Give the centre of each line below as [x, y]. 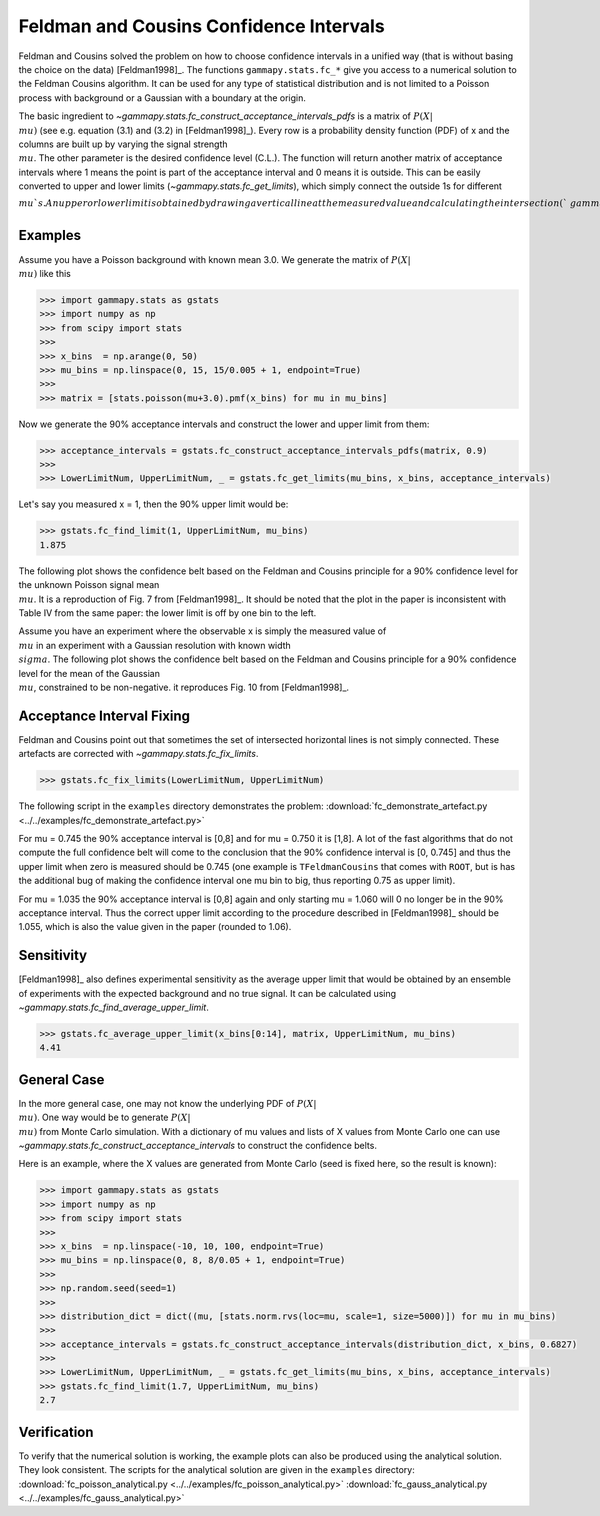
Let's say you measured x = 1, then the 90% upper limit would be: [153, 504]
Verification [56, 1431]
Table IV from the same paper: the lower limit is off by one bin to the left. [167, 612]
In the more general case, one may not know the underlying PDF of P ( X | [167, 1103]
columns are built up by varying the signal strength [123, 144]
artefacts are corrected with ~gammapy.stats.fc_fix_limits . [138, 754]
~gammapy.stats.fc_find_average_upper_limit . [113, 1007]
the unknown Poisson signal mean [89, 585]
